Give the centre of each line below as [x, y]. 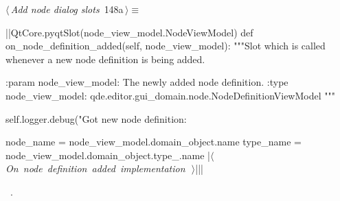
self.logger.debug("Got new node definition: [96, 118]
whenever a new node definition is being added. [105, 59]
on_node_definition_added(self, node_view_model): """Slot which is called [166, 46]
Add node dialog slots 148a [67, 9]
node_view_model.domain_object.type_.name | [108, 155]
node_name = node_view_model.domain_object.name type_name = [154, 142]
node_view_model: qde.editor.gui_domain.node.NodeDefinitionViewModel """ [170, 95]
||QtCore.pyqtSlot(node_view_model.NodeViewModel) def [129, 32]
